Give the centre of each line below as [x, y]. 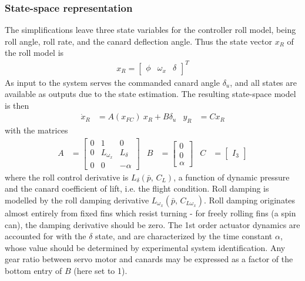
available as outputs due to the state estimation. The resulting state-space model [150, 94]
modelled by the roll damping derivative [77, 200]
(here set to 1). [100, 270]
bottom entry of [33, 270]
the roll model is [34, 53]
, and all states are [263, 82]
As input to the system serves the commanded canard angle [112, 82]
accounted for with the [46, 236]
